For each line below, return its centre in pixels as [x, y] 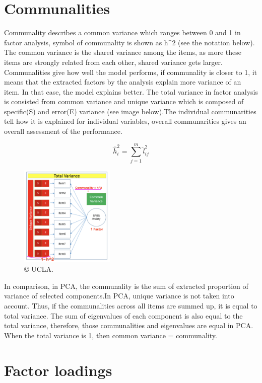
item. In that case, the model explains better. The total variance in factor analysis [131, 91]
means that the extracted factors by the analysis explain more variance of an [123, 82]
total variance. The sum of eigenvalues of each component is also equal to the [123, 315]
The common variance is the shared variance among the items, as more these [123, 52]
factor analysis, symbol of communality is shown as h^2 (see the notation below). [129, 42]
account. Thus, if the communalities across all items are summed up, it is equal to [131, 305]
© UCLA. [39, 269]
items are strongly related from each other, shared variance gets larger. [113, 62]
